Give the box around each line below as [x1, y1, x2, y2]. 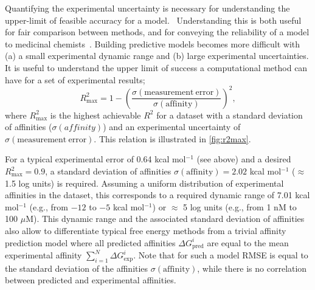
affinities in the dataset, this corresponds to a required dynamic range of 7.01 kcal [5, 188, 310, 201]
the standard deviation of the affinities [5, 261, 148, 274]
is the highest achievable [50, 108, 141, 121]
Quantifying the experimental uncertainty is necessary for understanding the [5, 2, 290, 14]
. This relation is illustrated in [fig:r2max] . [94, 132, 251, 145]
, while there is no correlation [197, 261, 307, 274]
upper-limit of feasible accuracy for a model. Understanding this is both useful [5, 13, 302, 26]
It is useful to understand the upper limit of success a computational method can [5, 61, 308, 74]
